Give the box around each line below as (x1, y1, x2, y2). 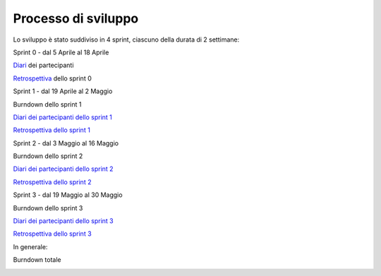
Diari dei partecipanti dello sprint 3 (13, 217, 114, 225)
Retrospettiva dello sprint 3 (13, 229, 92, 238)
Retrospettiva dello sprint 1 (13, 126, 91, 134)
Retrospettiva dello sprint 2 (13, 177, 92, 186)
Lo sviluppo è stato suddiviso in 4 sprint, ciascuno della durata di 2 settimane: (13, 35, 240, 44)
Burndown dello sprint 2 (13, 152, 83, 160)
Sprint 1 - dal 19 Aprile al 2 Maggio (13, 87, 113, 95)
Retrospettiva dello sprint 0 (13, 74, 92, 83)
